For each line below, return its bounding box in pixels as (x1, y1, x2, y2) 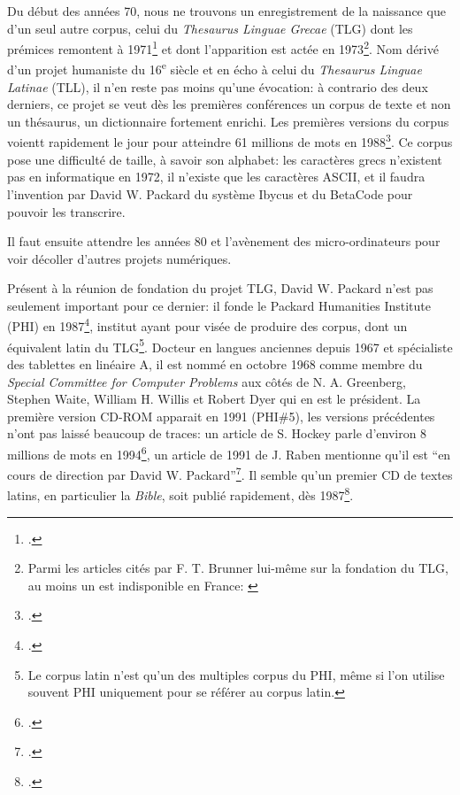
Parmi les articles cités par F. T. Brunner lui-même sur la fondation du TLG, (27, 559, 448, 577)
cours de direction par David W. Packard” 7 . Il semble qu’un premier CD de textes (7, 463, 453, 483)
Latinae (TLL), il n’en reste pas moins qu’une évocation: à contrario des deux (7, 77, 428, 96)
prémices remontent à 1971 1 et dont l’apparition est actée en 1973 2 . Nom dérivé (7, 37, 439, 58)
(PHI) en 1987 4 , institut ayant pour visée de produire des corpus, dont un (7, 314, 408, 336)
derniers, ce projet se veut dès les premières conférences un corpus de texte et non (7, 95, 451, 113)
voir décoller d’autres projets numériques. (7, 249, 232, 267)
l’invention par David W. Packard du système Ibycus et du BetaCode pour (7, 184, 413, 203)
